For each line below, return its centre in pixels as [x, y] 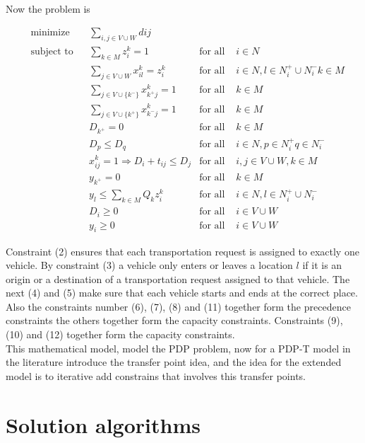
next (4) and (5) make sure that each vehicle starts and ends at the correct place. [182, 293]
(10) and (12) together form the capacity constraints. [120, 334]
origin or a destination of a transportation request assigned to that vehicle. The [178, 278]
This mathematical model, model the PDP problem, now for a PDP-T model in [178, 348]
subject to [52, 52]
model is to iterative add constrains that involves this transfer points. [156, 375]
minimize [50, 33]
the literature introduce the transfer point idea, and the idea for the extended [174, 362]
